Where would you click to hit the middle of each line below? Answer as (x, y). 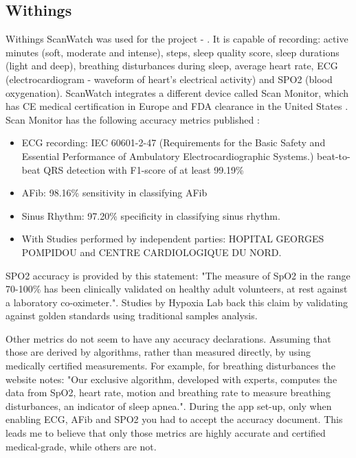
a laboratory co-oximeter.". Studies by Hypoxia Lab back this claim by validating (177, 302)
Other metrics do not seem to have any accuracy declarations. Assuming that (168, 338)
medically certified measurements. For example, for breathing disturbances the (170, 366)
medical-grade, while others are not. (81, 446)
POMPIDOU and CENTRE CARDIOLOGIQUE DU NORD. (152, 252)
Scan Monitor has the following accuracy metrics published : (133, 119)
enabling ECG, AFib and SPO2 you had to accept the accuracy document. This (174, 419)
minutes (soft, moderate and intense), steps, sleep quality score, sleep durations (173, 52)
